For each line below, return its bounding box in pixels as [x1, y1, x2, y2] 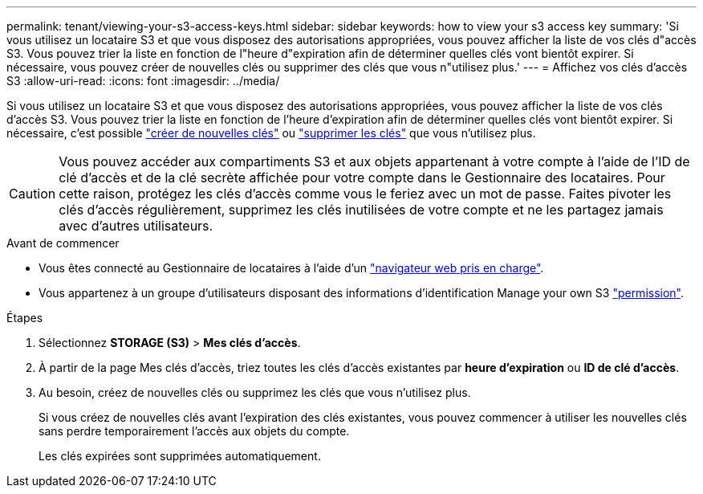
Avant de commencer [6, 236, 120, 250]
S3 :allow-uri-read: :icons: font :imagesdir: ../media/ [6, 74, 280, 88]
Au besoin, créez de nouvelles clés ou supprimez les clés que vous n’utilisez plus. [39, 386, 471, 399]
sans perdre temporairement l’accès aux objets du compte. [39, 424, 350, 438]
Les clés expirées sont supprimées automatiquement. [39, 449, 321, 463]
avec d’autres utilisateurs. [59, 218, 213, 234]
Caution [9, 186, 56, 202]
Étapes [6, 311, 43, 325]
